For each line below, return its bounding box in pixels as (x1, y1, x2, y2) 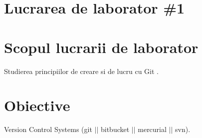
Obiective (4, 95, 70, 115)
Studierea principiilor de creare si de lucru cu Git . (4, 65, 159, 76)
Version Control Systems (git (4, 124, 92, 134)
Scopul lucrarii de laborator (4, 36, 199, 57)
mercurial (138, 124, 167, 134)
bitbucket (100, 124, 130, 134)
